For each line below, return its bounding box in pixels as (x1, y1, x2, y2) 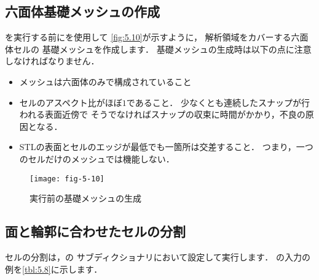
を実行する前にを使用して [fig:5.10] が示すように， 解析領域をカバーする (5, 31, 291, 44)
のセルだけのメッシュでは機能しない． (19, 152, 175, 165)
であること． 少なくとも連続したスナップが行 (126, 96, 310, 108)
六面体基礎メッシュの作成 (5, 2, 160, 21)
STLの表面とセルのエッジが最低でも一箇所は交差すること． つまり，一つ (19, 140, 313, 153)
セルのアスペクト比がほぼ (19, 96, 122, 108)
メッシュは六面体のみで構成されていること (19, 75, 192, 88)
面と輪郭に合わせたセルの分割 (5, 222, 186, 241)
